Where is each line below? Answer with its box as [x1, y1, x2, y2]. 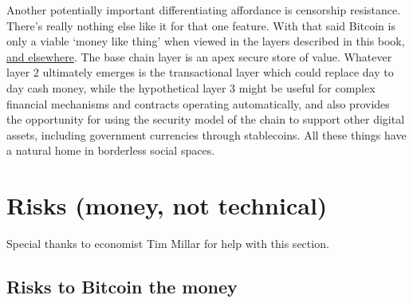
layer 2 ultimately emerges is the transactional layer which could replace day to [6, 64, 394, 81]
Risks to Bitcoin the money [6, 274, 238, 299]
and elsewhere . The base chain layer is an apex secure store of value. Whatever [6, 48, 392, 65]
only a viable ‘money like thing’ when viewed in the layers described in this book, [6, 33, 405, 49]
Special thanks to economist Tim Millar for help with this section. [6, 235, 329, 252]
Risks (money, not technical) [6, 189, 328, 222]
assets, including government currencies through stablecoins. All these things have [6, 126, 407, 143]
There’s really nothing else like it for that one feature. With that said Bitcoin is [6, 17, 395, 33]
